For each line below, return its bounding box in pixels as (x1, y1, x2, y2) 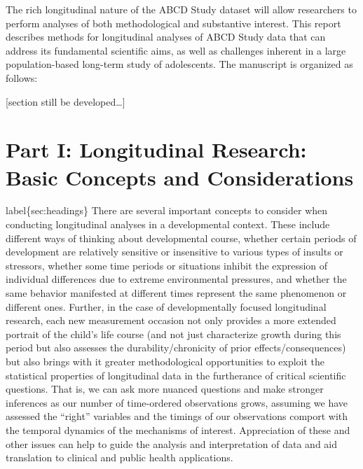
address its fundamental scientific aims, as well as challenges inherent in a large (6, 43, 346, 57)
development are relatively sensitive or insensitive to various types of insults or (6, 244, 343, 259)
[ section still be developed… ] (6, 94, 125, 108)
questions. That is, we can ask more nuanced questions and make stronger (6, 381, 324, 396)
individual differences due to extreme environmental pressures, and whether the (6, 272, 347, 286)
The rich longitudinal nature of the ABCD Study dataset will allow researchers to (6, 2, 357, 16)
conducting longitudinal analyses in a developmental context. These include (6, 217, 330, 232)
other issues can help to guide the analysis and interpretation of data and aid (6, 436, 338, 451)
